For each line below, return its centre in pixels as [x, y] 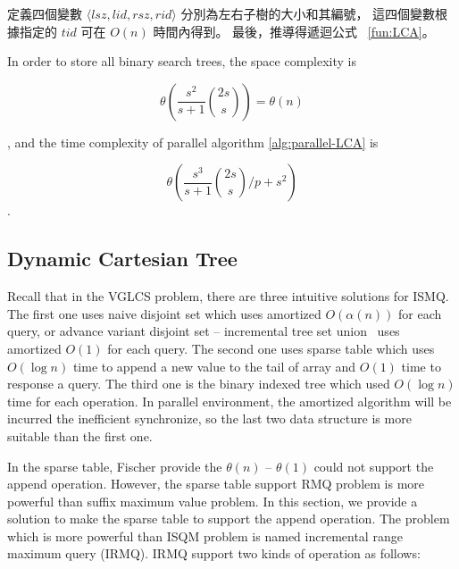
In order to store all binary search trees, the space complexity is [182, 61]
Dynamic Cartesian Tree [122, 259]
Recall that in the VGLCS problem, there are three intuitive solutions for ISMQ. [228, 296]
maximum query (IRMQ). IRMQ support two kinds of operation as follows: [214, 553]
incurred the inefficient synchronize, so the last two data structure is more [209, 418]
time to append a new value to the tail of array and [214, 366]
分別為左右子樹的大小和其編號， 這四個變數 [308, 13]
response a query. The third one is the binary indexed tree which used [199, 384]
